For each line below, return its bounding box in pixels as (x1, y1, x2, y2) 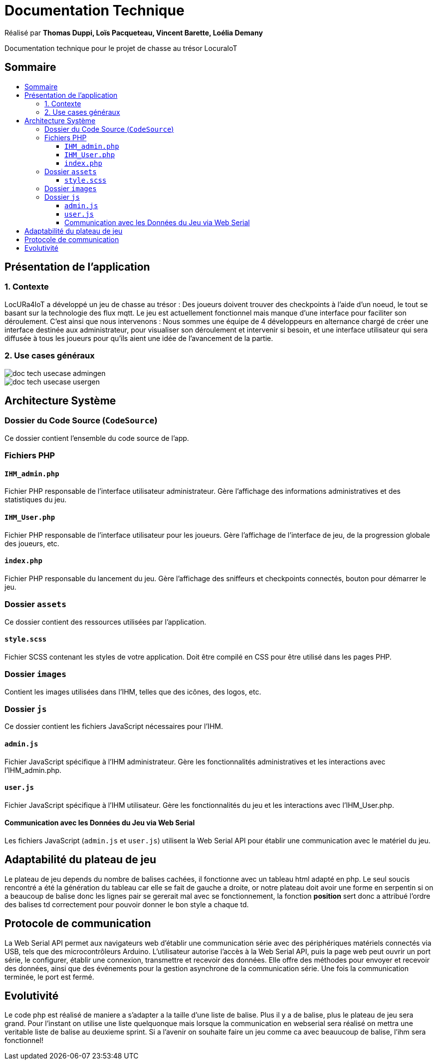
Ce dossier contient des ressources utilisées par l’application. (4, 617, 207, 626)
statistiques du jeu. (4, 495, 67, 504)
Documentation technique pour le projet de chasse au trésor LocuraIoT (4, 43, 237, 52)
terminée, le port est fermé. (4, 972, 94, 981)
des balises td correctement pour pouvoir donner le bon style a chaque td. (4, 900, 249, 909)
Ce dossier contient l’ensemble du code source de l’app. (4, 433, 189, 442)
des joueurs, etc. (4, 539, 59, 548)
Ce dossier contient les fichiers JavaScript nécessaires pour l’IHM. (4, 722, 223, 731)
